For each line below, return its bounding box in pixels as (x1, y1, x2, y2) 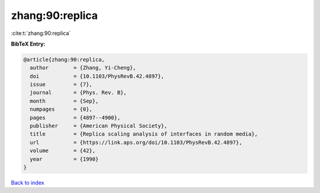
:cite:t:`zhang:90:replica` (11, 30, 71, 37)
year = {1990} (30, 156, 99, 162)
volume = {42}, (30, 147, 96, 154)
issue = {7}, (30, 81, 93, 88)
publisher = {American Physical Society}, (30, 123, 168, 130)
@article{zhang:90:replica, (23, 56, 105, 63)
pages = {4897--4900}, (30, 114, 121, 121)
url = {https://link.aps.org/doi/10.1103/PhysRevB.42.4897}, (30, 139, 242, 146)
